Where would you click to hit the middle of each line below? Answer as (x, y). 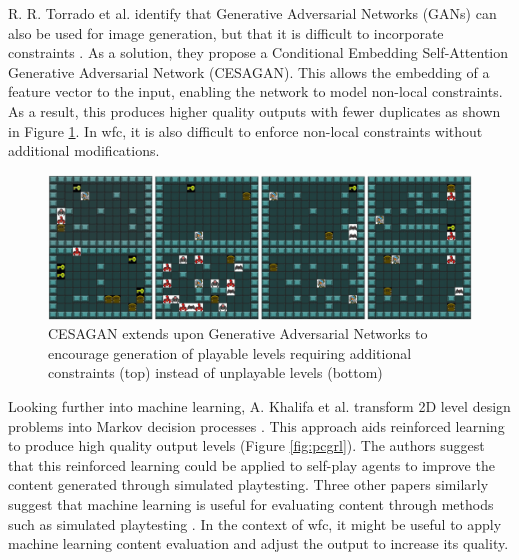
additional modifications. (84, 150)
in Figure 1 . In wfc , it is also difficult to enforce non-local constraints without (245, 130)
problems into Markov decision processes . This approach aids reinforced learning (256, 425)
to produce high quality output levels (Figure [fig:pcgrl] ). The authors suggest (246, 445)
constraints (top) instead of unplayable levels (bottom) (215, 372)
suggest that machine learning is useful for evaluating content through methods (251, 504)
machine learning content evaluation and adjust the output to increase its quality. (258, 543)
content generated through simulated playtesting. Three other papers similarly (248, 484)
